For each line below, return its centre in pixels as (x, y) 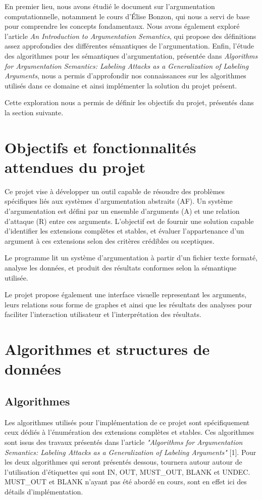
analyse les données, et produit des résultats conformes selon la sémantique (121, 267)
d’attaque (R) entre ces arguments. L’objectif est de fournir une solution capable (129, 221)
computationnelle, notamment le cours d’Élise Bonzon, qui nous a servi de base (127, 16)
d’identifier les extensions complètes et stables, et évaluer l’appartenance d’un (124, 231)
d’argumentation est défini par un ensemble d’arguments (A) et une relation (122, 211)
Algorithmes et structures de (107, 349)
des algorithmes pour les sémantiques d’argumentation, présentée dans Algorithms (131, 55)
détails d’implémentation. (44, 491)
